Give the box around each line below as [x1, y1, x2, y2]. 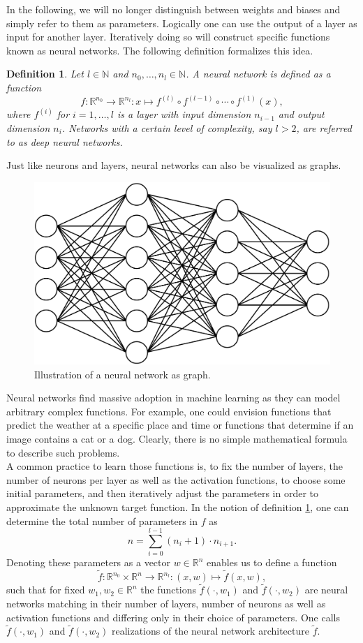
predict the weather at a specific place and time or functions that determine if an [6, 417, 354, 432]
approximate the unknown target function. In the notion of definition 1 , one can [6, 500, 349, 515]
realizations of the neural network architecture [111, 623, 309, 638]
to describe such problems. [6, 445, 120, 459]
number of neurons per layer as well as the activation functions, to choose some [6, 472, 346, 487]
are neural [304, 582, 348, 597]
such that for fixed [6, 582, 85, 597]
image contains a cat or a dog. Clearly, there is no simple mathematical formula [6, 431, 348, 446]
